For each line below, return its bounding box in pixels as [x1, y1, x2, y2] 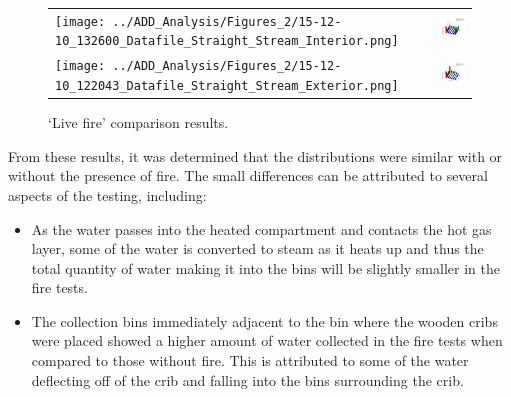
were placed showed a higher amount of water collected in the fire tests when [31, 330, 503, 351]
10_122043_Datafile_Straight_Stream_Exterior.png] [55, 78, 399, 93]
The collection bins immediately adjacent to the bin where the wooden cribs [31, 310, 498, 331]
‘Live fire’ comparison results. [48, 112, 229, 133]
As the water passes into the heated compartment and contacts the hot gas [31, 218, 492, 239]
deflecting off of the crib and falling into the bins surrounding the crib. [31, 369, 464, 390]
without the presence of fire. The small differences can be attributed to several [8, 165, 488, 186]
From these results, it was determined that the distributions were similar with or [8, 145, 503, 166]
